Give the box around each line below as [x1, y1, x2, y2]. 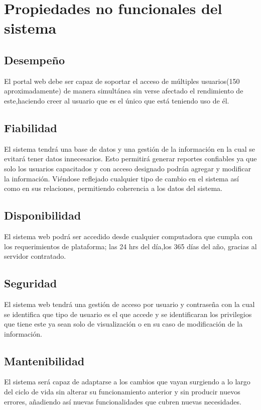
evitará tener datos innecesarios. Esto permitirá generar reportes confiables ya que [4, 153, 257, 164]
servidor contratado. [4, 251, 66, 261]
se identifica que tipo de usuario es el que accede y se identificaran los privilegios [4, 309, 252, 319]
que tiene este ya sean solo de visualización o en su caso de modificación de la [4, 319, 243, 329]
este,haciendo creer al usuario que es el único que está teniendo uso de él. [4, 95, 229, 106]
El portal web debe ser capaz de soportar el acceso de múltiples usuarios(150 [4, 75, 240, 86]
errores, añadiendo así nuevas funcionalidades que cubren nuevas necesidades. [4, 396, 241, 406]
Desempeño [4, 52, 65, 67]
